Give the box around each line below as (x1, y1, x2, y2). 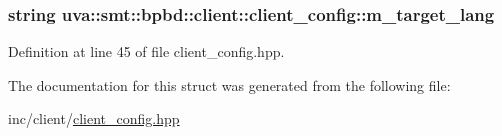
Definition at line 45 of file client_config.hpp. (8, 41, 285, 62)
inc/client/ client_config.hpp (8, 108, 180, 129)
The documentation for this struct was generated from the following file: (8, 74, 451, 95)
